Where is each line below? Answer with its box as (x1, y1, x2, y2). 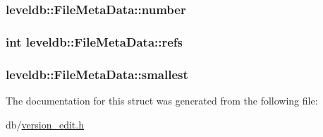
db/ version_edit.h (6, 117, 84, 131)
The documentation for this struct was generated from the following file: (6, 93, 318, 107)
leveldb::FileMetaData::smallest (6, 65, 188, 83)
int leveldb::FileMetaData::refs (6, 32, 183, 50)
